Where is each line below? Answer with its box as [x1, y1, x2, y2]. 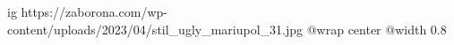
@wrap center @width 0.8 [306, 19, 447, 38]
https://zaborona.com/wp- [21, 3, 168, 20]
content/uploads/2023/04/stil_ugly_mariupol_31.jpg [7, 19, 304, 38]
